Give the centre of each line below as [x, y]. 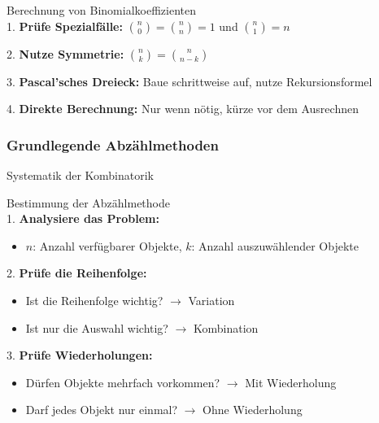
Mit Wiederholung [291, 382]
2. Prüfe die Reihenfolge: [77, 273]
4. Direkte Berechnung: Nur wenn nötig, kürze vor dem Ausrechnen [183, 109]
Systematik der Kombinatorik [81, 175]
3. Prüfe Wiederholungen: [80, 355]
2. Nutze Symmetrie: [65, 53]
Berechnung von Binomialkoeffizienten [101, 10]
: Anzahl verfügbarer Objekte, [107, 245]
